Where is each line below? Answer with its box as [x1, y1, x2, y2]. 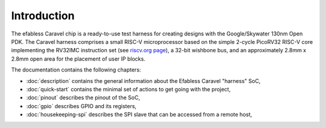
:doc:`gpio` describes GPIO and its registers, [26, 102, 137, 109]
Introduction [11, 9, 75, 22]
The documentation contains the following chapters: [11, 66, 141, 73]
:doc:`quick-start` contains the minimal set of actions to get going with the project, [26, 85, 231, 93]
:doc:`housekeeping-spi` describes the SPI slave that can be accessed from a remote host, [26, 111, 252, 118]
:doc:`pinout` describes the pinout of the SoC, [26, 94, 140, 102]
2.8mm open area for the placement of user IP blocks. [11, 55, 145, 62]
